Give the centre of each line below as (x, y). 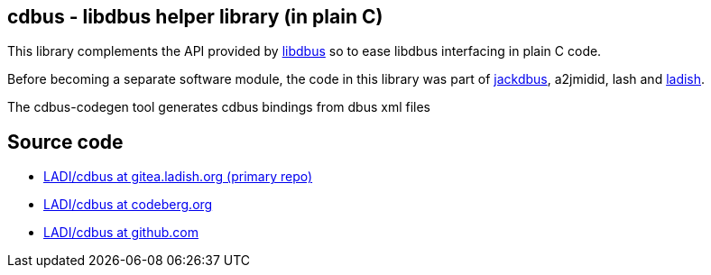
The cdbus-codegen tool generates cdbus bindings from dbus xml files (219, 107)
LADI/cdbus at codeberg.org (128, 205)
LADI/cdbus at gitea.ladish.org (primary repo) (178, 177)
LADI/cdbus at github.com (121, 233)
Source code (65, 142)
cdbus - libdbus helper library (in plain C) (195, 17)
